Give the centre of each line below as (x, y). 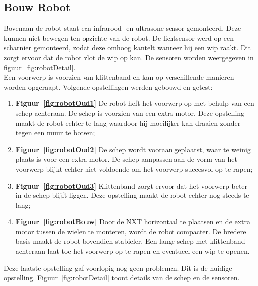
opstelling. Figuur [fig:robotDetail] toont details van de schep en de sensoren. (122, 277)
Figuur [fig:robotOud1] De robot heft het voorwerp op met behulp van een (135, 103)
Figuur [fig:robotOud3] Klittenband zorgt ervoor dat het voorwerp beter (131, 185)
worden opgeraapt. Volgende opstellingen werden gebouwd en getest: (108, 86)
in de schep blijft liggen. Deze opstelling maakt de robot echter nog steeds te (132, 195)
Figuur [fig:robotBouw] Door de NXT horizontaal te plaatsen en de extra (133, 222)
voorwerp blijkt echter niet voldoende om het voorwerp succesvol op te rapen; (134, 168)
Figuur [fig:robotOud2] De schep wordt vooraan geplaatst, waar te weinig (133, 149)
